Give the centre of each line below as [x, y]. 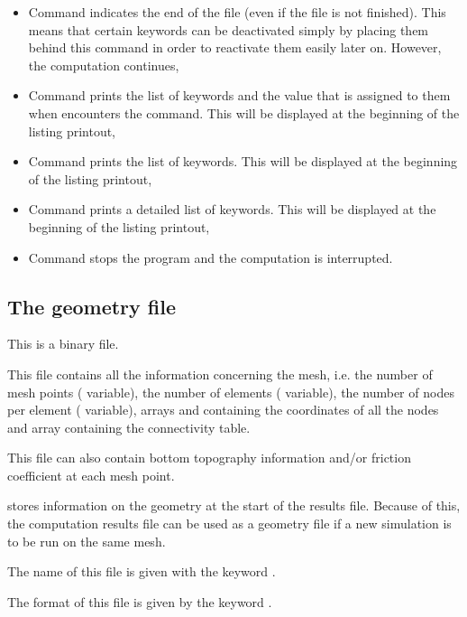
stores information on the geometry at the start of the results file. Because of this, [234, 505]
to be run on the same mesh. [87, 541]
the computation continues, [104, 65]
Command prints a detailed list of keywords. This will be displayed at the [232, 209]
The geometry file [92, 306]
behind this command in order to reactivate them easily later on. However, [235, 47]
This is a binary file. [63, 344]
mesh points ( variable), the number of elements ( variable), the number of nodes [231, 392]
